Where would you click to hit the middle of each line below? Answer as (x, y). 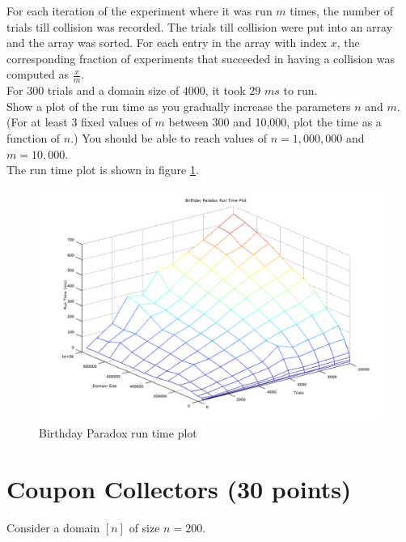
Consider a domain (53, 527)
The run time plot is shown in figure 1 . (103, 170)
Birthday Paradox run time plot (118, 432)
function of (34, 137)
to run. (300, 90)
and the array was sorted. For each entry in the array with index (167, 43)
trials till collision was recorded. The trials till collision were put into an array (200, 26)
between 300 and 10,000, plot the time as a (275, 122)
